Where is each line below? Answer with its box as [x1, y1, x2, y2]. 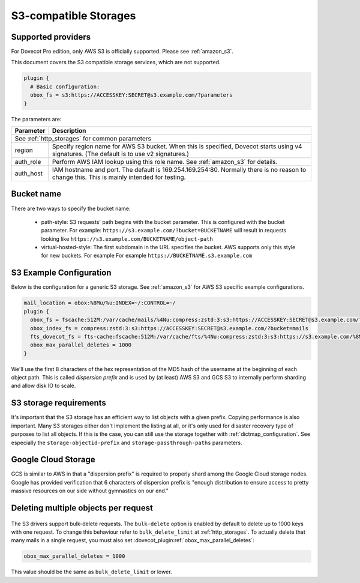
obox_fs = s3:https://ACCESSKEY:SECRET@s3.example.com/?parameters [30, 92, 233, 98]
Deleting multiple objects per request [11, 503, 153, 513]
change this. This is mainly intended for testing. [52, 173, 186, 181]
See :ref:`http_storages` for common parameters [14, 134, 151, 142]
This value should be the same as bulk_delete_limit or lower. [11, 568, 172, 576]
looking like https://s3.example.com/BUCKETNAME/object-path [41, 235, 213, 243]
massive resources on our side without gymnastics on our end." [11, 487, 169, 495]
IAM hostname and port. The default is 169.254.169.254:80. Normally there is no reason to [52, 165, 307, 174]
